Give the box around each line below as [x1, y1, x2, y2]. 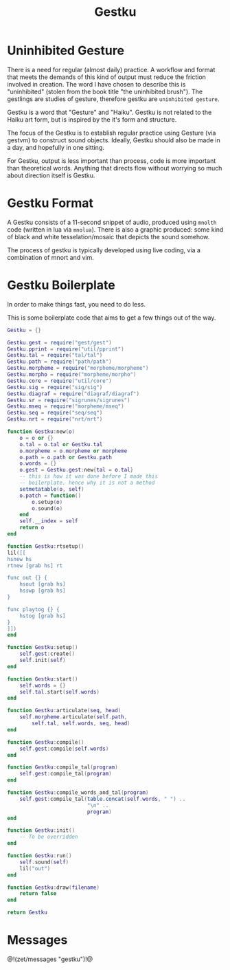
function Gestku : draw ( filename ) [7, 884, 100, 891]
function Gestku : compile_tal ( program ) [7, 764, 118, 771]
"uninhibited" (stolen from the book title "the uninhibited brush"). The [7, 87, 203, 96]
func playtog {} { [7, 606, 60, 613]
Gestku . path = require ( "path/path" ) [7, 358, 112, 365]
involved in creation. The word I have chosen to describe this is [7, 80, 186, 88]
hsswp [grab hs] [19, 587, 67, 595]
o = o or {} [19, 434, 54, 441]
